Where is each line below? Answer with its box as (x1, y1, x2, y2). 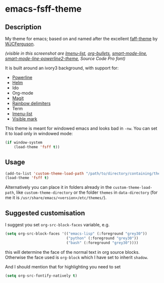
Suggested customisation (5, 209, 85, 217)
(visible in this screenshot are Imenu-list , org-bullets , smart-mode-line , (5, 50, 148, 56)
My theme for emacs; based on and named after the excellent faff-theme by (5, 36, 158, 41)
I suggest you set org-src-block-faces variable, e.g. (5, 222, 110, 228)
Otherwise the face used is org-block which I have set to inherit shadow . (5, 254, 148, 260)
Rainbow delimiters (12, 101, 51, 106)
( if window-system (5, 140, 42, 145)
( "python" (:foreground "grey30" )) (66, 236, 139, 241)
